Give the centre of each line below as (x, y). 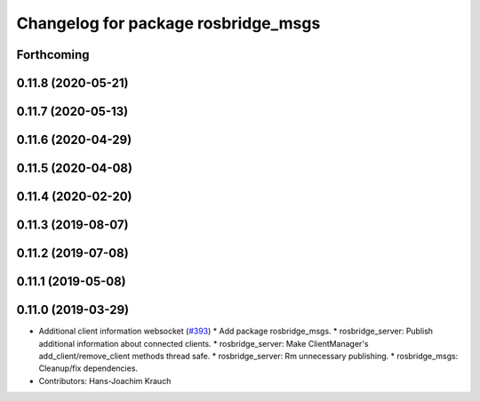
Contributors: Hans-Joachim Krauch (105, 381)
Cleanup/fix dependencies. (88, 368)
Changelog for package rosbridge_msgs (168, 23)
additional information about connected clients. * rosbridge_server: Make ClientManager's (204, 343)
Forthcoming (53, 55)
